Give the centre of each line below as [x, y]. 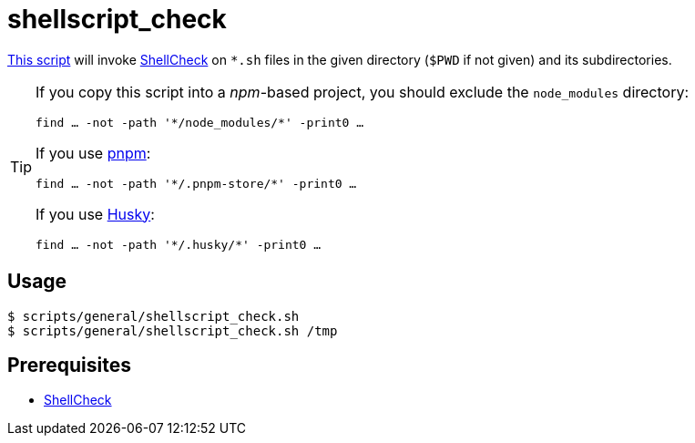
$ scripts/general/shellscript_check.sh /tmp [173, 330]
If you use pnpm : [93, 153]
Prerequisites [69, 366]
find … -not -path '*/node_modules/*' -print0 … [200, 122]
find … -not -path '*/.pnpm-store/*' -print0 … [196, 183]
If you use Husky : [95, 214]
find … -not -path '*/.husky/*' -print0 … [179, 244]
